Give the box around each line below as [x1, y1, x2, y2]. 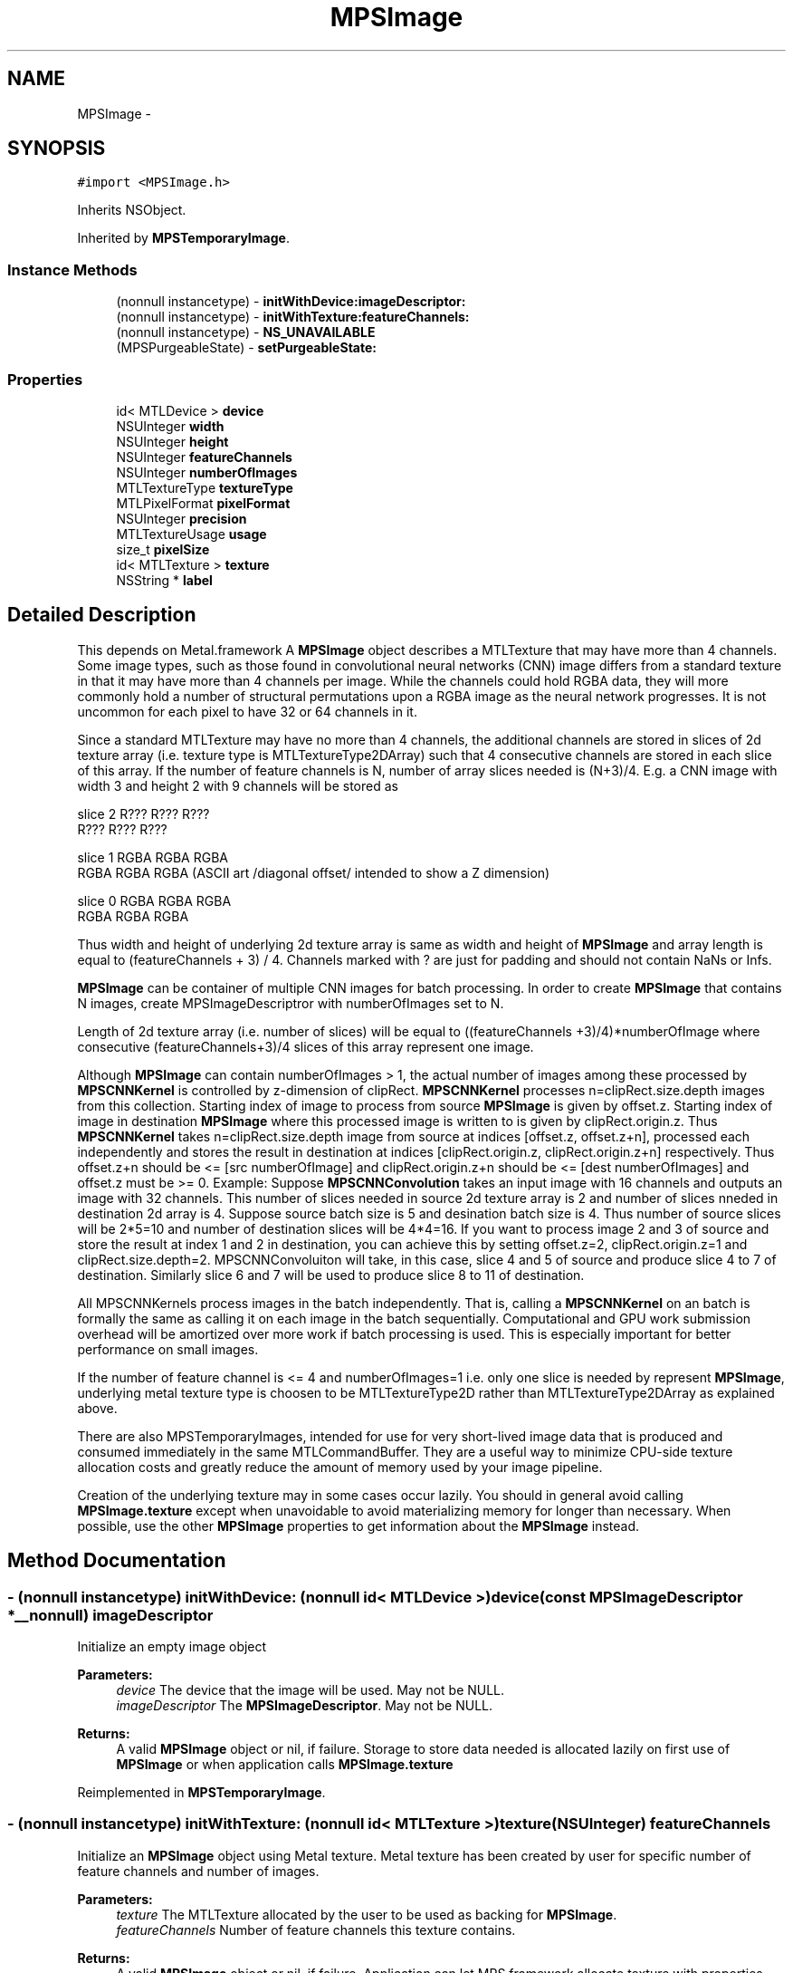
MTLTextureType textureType [116, 479, 293, 496]
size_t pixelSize [116, 541, 210, 557]
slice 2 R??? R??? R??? [77, 805, 210, 822]
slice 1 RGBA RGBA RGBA [77, 849, 228, 865]
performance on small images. [77, 1341, 259, 1357]
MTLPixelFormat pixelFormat [116, 495, 291, 511]
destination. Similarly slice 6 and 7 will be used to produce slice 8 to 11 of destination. [77, 1266, 585, 1283]
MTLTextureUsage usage [116, 525, 267, 542]
